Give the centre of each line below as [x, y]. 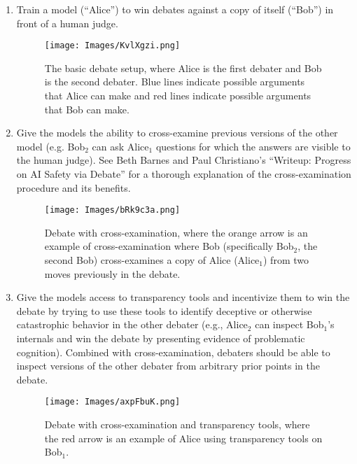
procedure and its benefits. [73, 187]
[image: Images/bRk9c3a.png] [112, 210]
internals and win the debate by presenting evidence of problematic [161, 338]
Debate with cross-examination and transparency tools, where [177, 424]
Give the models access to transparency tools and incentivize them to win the [183, 297]
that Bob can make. [87, 109]
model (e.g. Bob [51, 146]
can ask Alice [120, 146]
